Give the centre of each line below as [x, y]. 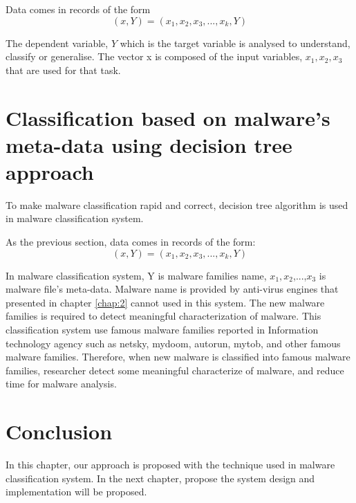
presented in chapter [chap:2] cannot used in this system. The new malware [165, 302]
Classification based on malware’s [168, 117]
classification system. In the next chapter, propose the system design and [160, 478]
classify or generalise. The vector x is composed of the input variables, [154, 56]
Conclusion [59, 431]
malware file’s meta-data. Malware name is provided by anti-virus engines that [172, 289]
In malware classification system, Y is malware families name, [136, 275]
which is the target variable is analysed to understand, [235, 43]
